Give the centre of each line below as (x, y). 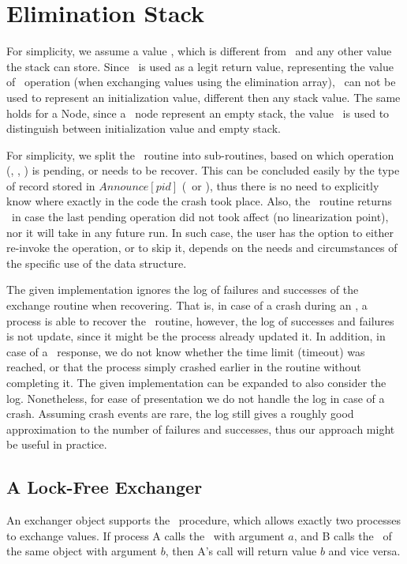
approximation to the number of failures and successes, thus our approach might (201, 429)
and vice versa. (364, 551)
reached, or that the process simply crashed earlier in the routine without (184, 367)
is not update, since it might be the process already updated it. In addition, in (196, 336)
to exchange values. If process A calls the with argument (146, 535)
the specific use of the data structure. (97, 263)
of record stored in (51, 185)
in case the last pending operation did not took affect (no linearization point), (200, 217)
